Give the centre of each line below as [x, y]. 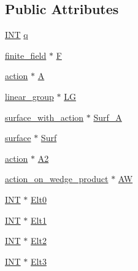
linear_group [29, 96]
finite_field [26, 55]
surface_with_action [44, 117]
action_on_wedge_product [57, 179]
